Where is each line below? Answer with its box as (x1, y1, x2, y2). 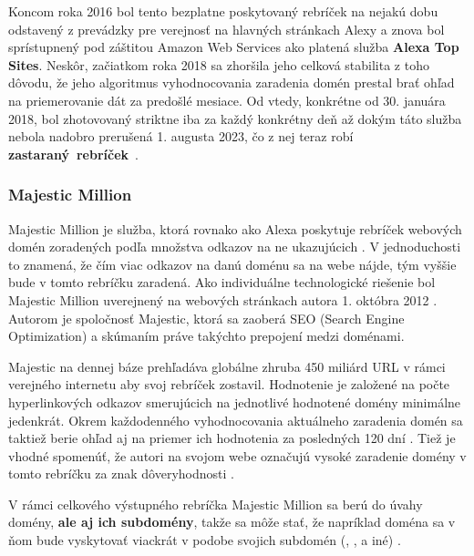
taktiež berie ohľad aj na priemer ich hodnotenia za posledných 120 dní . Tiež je (8, 428, 456, 448)
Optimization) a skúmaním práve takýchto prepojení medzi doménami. (8, 326, 405, 345)
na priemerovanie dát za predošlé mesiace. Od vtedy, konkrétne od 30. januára (8, 90, 446, 109)
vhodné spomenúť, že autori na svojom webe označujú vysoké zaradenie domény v (8, 446, 467, 465)
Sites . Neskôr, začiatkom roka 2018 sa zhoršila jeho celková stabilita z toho (8, 55, 429, 74)
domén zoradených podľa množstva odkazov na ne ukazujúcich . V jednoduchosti (8, 237, 461, 256)
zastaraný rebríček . (8, 144, 139, 163)
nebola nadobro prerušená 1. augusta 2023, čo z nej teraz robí (8, 127, 354, 146)
